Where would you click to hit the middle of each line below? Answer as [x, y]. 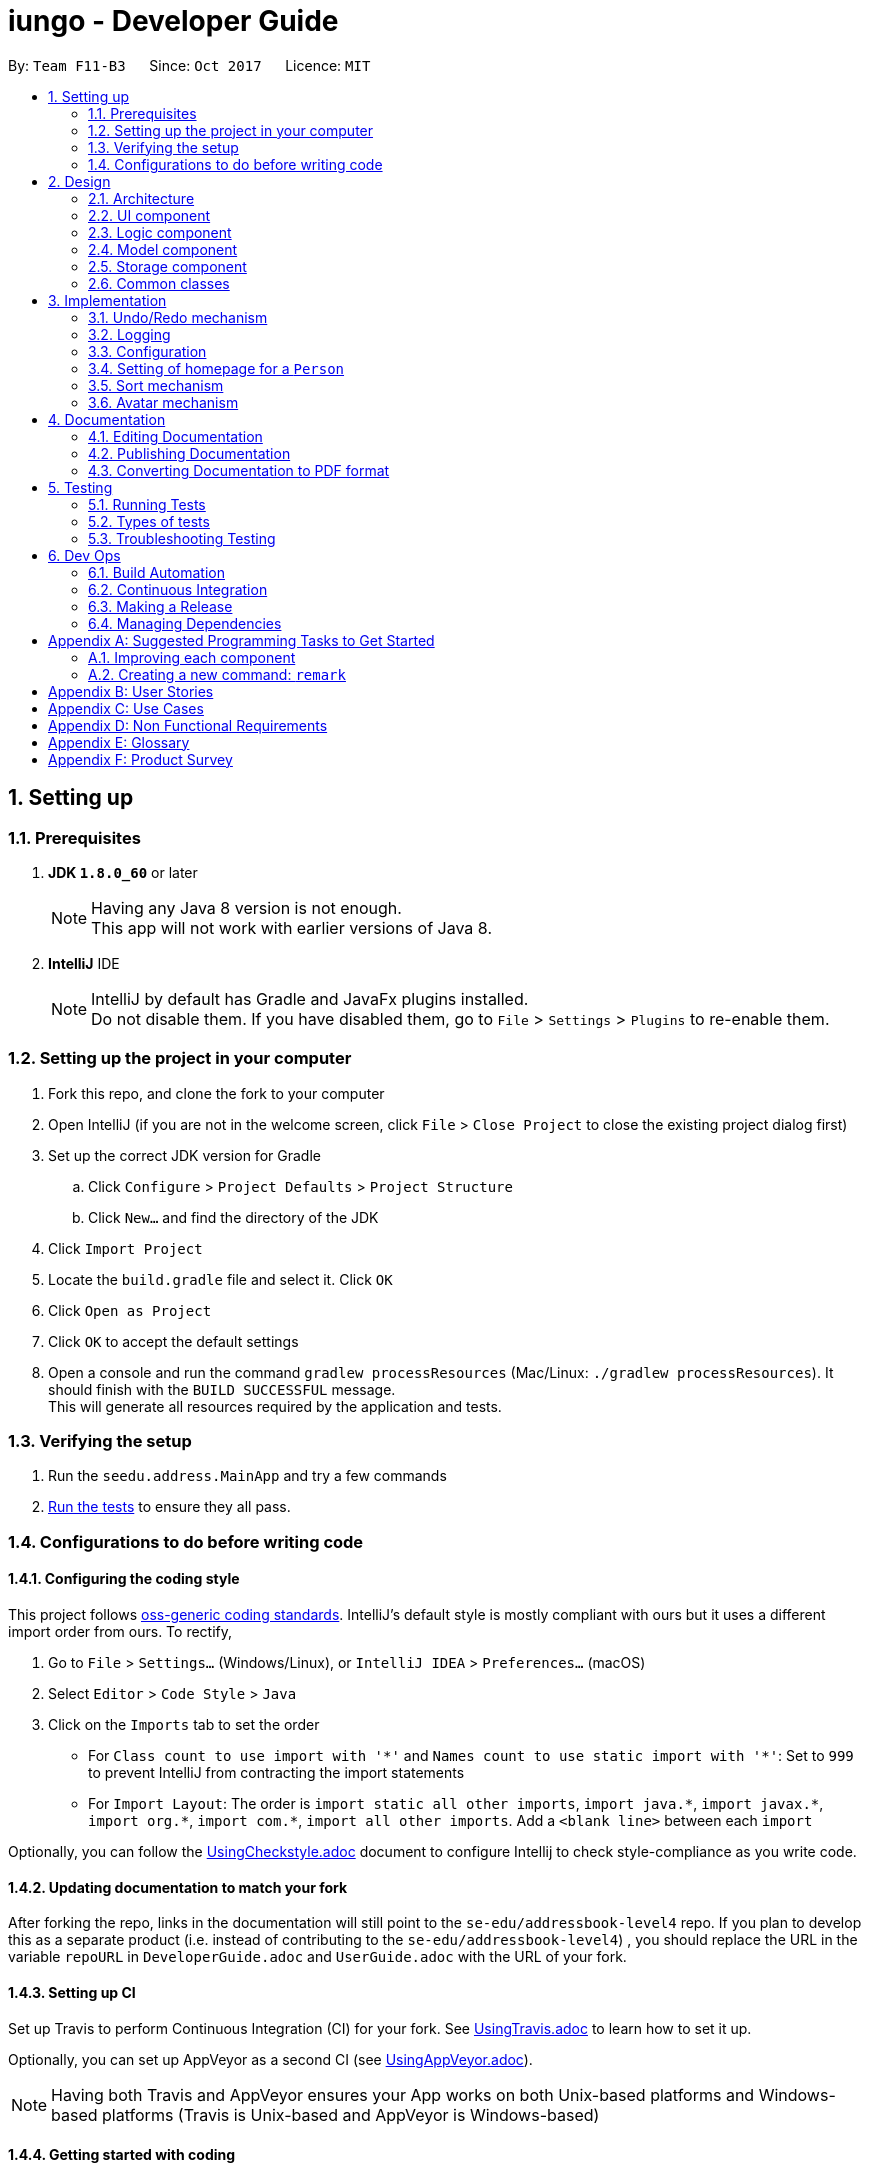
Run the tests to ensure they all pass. [169, 1507]
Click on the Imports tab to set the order [184, 1725]
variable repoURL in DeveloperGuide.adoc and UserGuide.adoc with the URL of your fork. [317, 1957]
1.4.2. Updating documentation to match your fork [178, 1887]
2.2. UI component [149, 215]
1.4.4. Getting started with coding [122, 2155]
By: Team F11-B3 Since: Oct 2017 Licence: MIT [189, 65]
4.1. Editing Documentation [175, 436]
